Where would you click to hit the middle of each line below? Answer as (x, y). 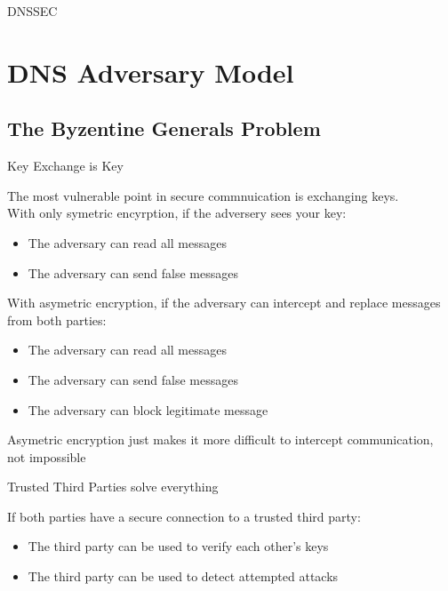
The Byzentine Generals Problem (164, 128)
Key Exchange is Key (65, 166)
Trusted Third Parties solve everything (113, 487)
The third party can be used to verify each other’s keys (178, 546)
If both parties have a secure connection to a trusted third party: (184, 516)
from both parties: (57, 319)
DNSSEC (32, 11)
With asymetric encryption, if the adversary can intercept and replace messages (224, 303)
